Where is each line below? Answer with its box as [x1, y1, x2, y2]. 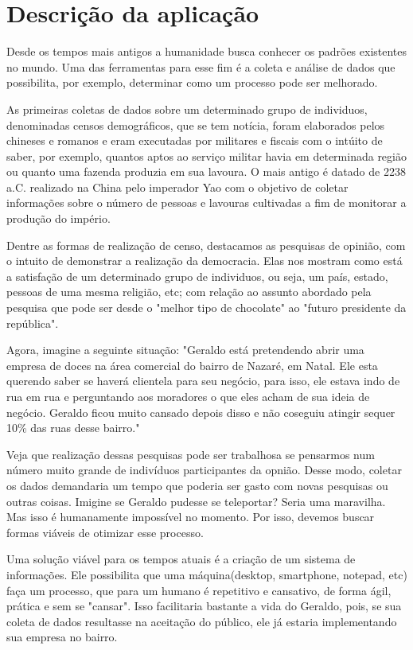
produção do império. [6, 210, 111, 227]
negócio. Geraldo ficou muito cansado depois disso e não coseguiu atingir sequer [6, 403, 395, 420]
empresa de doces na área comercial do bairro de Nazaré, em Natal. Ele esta [6, 356, 378, 373]
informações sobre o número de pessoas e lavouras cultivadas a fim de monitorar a [6, 194, 407, 211]
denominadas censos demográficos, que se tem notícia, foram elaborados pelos [6, 116, 385, 133]
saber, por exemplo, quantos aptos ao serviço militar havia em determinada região [6, 147, 407, 164]
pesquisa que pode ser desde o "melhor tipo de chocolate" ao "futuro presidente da [6, 299, 407, 316]
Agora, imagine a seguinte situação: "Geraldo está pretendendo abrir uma [6, 341, 364, 358]
